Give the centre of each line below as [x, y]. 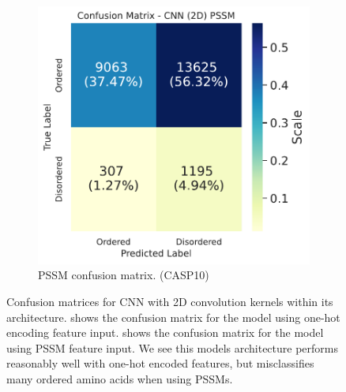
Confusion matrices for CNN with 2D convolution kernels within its [170, 301]
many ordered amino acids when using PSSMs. [120, 378]
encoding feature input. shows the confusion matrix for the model [165, 332]
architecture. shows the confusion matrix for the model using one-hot [173, 317]
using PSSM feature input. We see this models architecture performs [173, 347]
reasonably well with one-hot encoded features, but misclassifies [160, 363]
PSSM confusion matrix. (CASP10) [124, 275]
